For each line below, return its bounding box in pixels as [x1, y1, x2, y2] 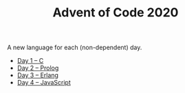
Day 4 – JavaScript [17, 79, 71, 87]
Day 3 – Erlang [17, 71, 58, 79]
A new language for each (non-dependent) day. [7, 43, 142, 52]
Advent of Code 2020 [52, 5, 179, 21]
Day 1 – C [17, 57, 44, 65]
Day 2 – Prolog [17, 64, 59, 72]
